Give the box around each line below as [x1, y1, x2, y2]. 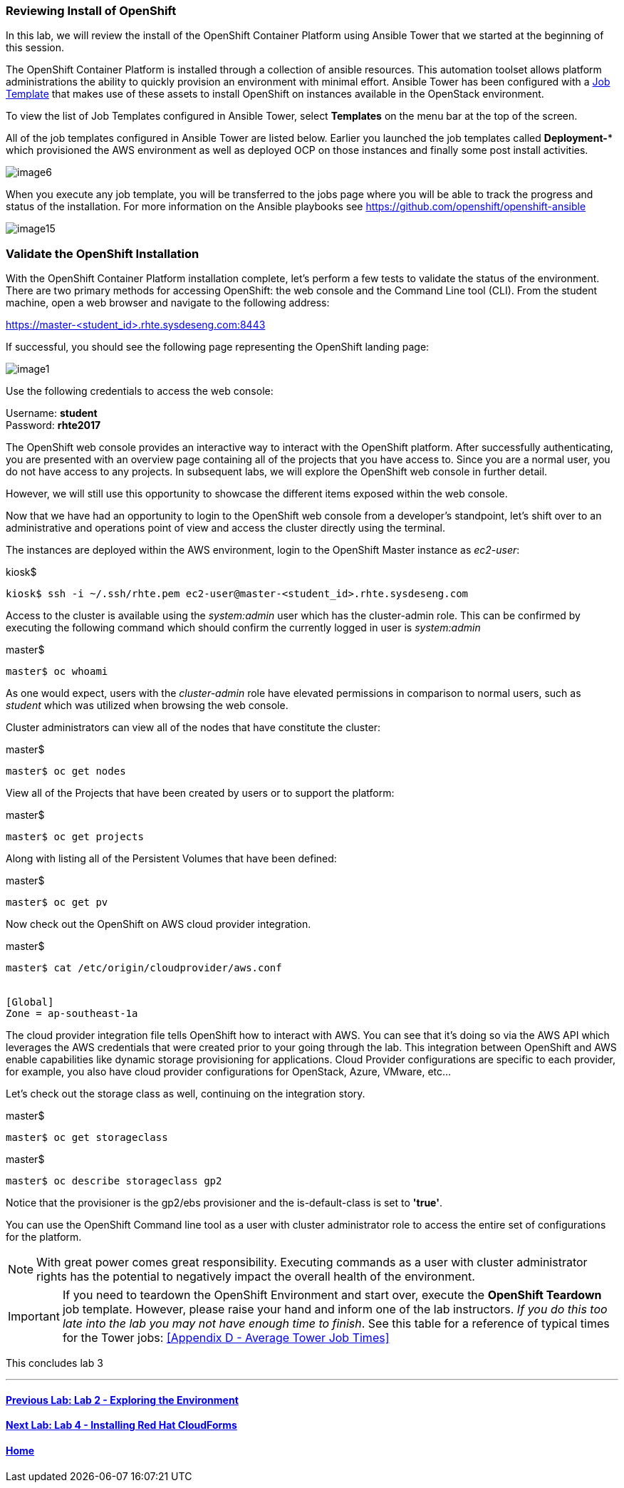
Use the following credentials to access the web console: [6, 385, 274, 398]
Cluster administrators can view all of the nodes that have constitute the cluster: [6, 721, 381, 734]
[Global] [6, 996, 54, 1008]
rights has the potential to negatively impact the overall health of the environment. [36, 1269, 475, 1284]
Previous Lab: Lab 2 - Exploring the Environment [6, 1393, 239, 1406]
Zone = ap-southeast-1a [6, 1008, 138, 1020]
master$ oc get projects [6, 831, 144, 843]
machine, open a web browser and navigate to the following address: [6, 296, 330, 309]
